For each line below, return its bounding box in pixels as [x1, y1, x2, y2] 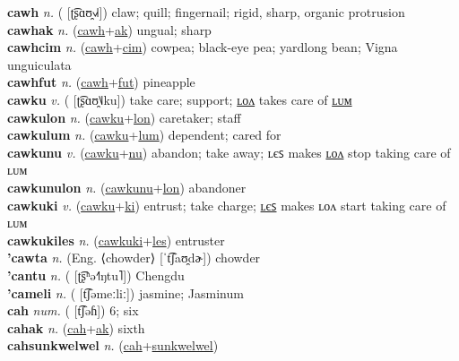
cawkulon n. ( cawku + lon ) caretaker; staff [7, 107, 241, 126]
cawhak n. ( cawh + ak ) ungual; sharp [7, 20, 212, 39]
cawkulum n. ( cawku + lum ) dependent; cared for [7, 125, 281, 144]
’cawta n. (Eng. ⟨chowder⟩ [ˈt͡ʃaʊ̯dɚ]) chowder [7, 248, 261, 267]
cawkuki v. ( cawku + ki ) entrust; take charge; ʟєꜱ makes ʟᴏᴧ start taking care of [7, 195, 446, 214]
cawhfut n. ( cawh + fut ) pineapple [7, 73, 195, 91]
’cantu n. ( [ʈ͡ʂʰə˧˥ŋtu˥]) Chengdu [7, 265, 185, 284]
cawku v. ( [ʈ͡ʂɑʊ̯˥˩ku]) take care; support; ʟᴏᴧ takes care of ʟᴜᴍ [7, 90, 352, 108]
